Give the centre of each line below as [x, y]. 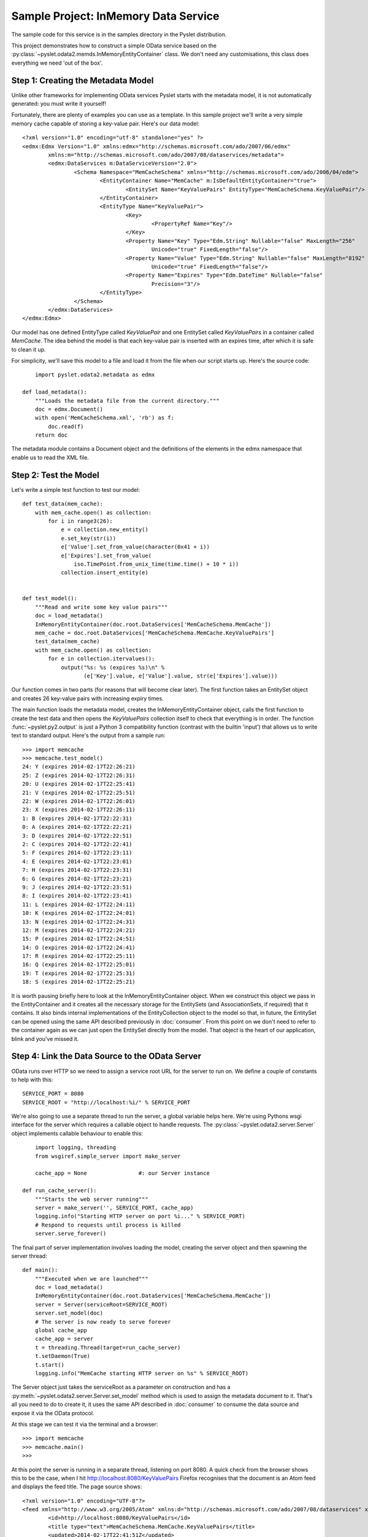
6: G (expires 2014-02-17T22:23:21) [77, 879]
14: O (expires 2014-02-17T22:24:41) [79, 947]
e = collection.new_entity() [105, 530]
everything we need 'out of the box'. [57, 63]
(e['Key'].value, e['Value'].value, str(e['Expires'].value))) [181, 676]
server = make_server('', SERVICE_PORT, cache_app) [114, 1207]
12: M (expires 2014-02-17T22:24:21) [79, 930]
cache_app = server [64, 1339]
